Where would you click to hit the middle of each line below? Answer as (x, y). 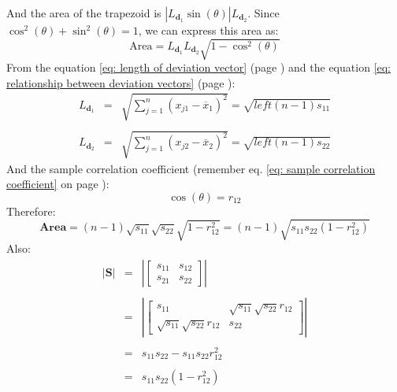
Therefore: (31, 211)
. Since (263, 13)
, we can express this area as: (208, 30)
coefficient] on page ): (58, 184)
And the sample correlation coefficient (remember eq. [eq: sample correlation (191, 168)
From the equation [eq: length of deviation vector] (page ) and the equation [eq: (198, 67)
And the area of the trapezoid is (84, 13)
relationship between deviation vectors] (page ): (121, 82)
